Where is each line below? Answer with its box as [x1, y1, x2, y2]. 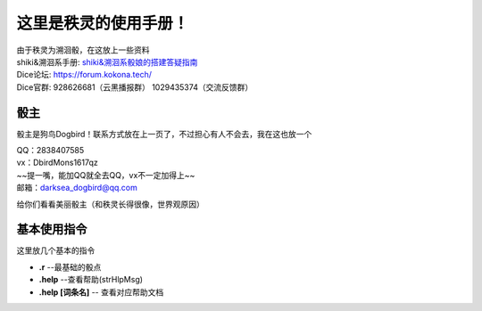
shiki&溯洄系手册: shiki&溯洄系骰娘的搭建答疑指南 [16, 56, 198, 67]
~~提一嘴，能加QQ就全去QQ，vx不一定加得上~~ [16, 169, 195, 180]
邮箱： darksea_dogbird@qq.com [16, 183, 138, 193]
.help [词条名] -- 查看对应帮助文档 [38, 286, 164, 298]
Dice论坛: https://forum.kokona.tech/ [16, 70, 152, 80]
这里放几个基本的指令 [16, 245, 96, 256]
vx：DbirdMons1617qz [16, 157, 98, 168]
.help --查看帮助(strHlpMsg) [38, 274, 143, 285]
